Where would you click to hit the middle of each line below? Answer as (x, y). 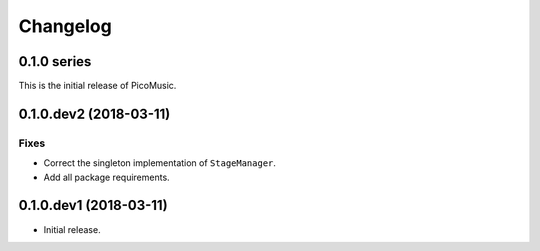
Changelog (65, 26)
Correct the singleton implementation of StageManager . (160, 163)
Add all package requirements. (106, 177)
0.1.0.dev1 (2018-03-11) (93, 205)
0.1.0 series (55, 61)
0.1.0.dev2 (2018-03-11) (94, 113)
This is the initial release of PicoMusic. (97, 86)
